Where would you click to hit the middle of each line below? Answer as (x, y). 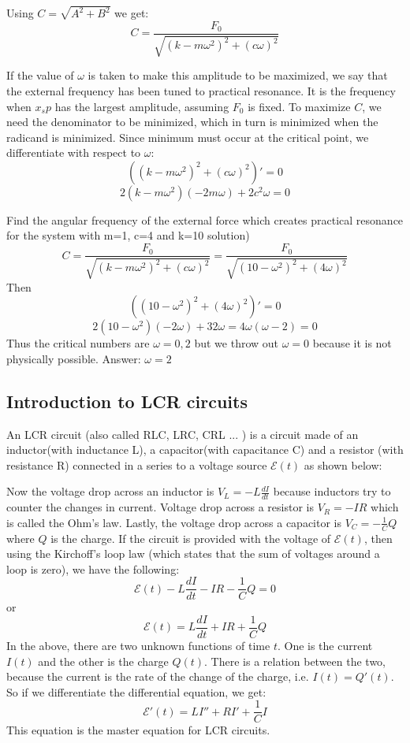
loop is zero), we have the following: (93, 568)
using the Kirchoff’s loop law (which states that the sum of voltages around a (193, 554)
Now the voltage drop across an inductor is (110, 491)
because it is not (352, 343)
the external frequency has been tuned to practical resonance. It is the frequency (201, 90)
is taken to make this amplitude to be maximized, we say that (238, 75)
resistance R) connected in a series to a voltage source (137, 464)
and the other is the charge (103, 661)
